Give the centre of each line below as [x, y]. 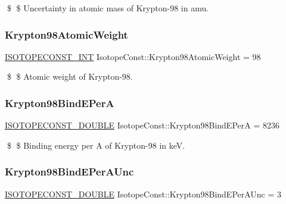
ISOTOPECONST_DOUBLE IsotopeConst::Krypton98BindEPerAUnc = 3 [143, 194]
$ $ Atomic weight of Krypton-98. [70, 76]
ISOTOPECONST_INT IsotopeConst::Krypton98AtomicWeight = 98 [133, 56]
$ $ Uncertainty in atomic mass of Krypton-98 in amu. [108, 8]
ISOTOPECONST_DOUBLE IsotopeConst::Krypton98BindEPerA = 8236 [142, 125]
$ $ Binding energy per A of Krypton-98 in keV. [96, 145]
